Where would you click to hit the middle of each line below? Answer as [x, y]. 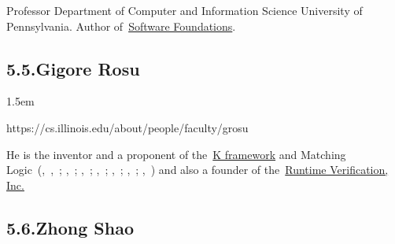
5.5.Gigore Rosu [73, 68]
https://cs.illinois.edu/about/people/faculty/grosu [127, 127]
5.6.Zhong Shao [70, 227]
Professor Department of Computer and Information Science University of [185, 10]
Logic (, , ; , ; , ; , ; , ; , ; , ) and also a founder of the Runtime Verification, [197, 170]
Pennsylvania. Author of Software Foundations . [121, 26]
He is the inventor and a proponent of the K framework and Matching [176, 154]
